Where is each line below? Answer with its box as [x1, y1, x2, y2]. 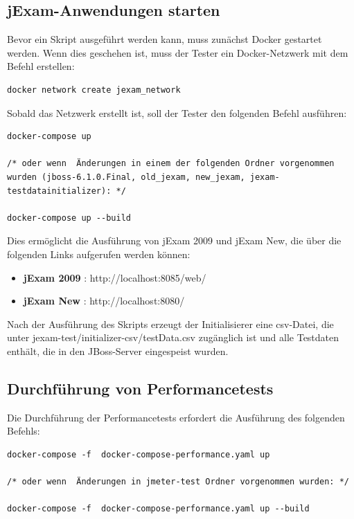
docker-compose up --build [7, 212, 131, 223]
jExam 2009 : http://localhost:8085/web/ [23, 270, 206, 284]
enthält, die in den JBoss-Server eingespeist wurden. [7, 343, 229, 358]
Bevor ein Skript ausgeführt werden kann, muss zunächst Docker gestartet [7, 32, 322, 46]
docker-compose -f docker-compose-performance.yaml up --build [7, 504, 310, 514]
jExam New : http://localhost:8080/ [23, 293, 185, 308]
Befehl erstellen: [7, 59, 75, 73]
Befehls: [7, 424, 40, 438]
